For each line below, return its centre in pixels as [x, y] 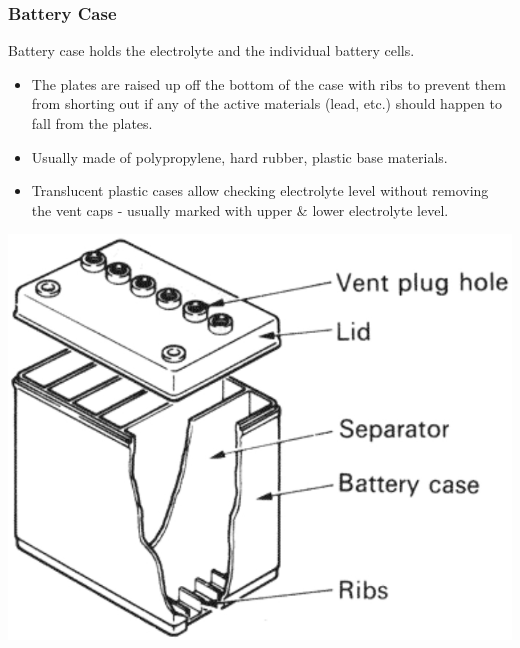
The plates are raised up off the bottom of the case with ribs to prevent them [268, 83]
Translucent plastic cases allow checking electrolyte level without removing [260, 190]
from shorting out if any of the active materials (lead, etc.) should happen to [266, 103]
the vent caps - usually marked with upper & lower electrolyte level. [240, 209]
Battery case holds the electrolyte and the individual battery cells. [211, 50]
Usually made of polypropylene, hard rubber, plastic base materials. [239, 156]
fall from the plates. [92, 123]
